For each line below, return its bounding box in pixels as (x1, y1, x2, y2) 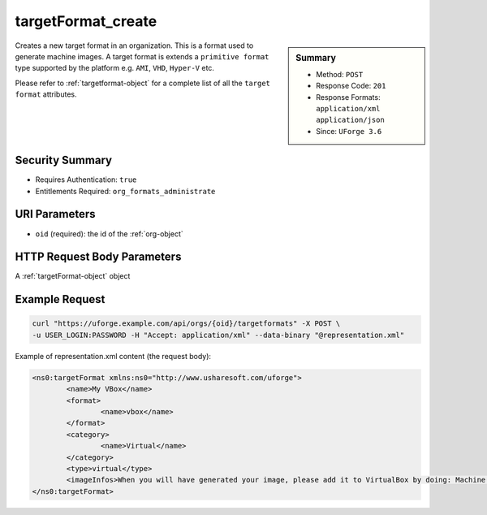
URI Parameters (15, 207, 97, 221)
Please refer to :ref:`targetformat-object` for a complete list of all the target (15, 78, 271, 88)
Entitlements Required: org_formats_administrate (35, 186, 216, 196)
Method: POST (316, 69, 364, 79)
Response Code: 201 (316, 81, 386, 91)
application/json (316, 115, 385, 125)
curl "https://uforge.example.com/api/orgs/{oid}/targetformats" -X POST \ (32, 319, 341, 328)
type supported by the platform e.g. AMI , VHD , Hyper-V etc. (15, 63, 215, 73)
